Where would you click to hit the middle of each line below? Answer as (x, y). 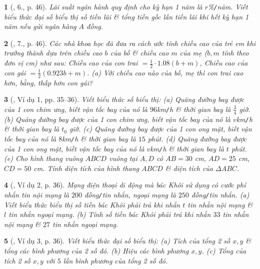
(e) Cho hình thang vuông (43, 158)
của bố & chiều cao (139, 53)
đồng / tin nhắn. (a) (220, 195)
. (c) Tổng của (224, 251)
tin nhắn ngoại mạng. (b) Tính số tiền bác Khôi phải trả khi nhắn (110, 214)
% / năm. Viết (228, 6)
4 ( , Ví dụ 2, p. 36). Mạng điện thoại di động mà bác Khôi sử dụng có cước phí (125, 185)
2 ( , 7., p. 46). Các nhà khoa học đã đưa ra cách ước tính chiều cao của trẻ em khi (130, 43)
